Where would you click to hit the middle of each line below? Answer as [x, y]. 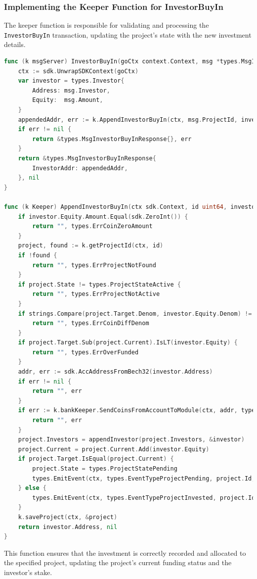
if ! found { [38, 255]
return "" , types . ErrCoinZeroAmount [92, 226]
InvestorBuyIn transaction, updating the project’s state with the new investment [128, 34]
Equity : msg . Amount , [68, 100]
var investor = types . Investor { [71, 81]
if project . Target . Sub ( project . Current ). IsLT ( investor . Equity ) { [128, 343]
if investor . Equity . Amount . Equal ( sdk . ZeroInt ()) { [103, 217]
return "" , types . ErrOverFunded [86, 352]
